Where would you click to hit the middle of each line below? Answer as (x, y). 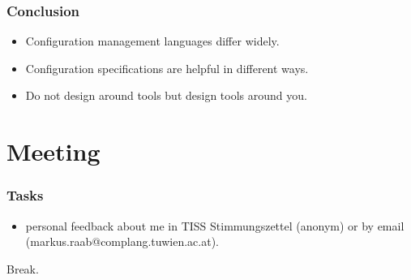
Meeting (54, 151)
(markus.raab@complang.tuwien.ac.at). (122, 241)
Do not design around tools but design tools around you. (166, 95)
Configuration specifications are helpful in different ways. (167, 68)
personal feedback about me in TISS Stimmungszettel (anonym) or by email (215, 225)
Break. (23, 268)
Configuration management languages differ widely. (152, 41)
